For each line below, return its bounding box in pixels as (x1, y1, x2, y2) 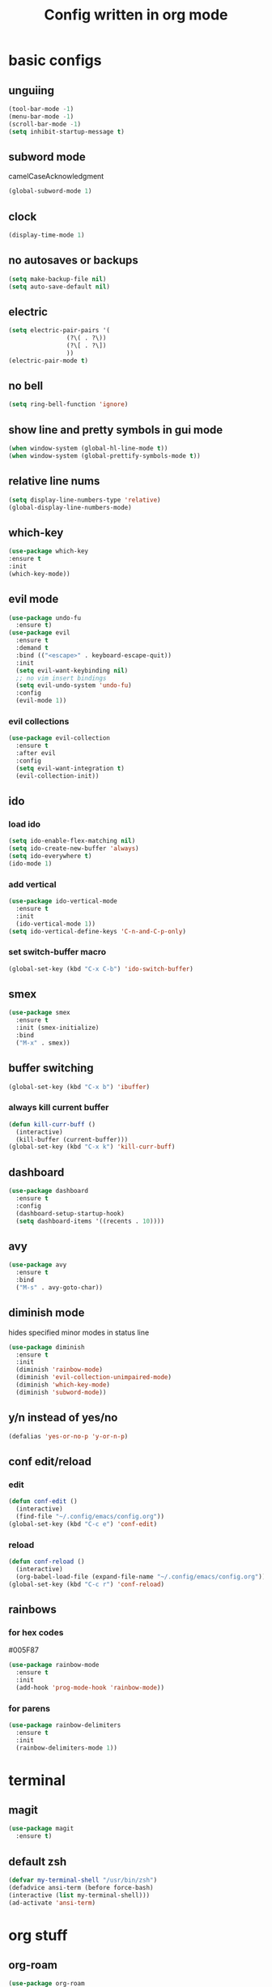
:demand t (15, 644, 49, 652)
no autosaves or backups (8, 254, 139, 267)
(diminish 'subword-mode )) (15, 1388, 107, 1396)
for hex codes (8, 1626, 64, 1638)
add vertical (8, 878, 57, 890)
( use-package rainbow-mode (8, 1661, 100, 1669)
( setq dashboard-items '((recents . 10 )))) (15, 1217, 164, 1225)
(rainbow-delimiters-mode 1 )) (15, 1744, 117, 1752)
